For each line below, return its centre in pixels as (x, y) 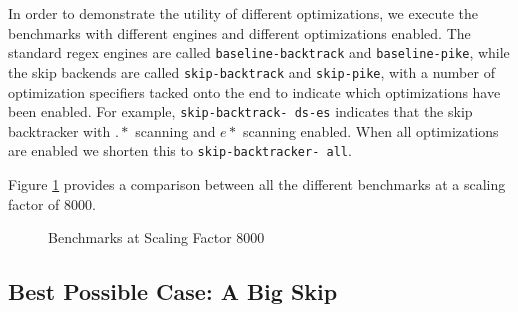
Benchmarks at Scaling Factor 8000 (156, 237)
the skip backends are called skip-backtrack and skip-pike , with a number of (251, 71)
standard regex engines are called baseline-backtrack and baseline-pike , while (259, 52)
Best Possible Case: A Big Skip (173, 291)
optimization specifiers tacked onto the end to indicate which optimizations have (254, 91)
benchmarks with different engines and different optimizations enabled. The (239, 32)
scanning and (175, 130)
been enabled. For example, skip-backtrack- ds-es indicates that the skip (240, 111)
